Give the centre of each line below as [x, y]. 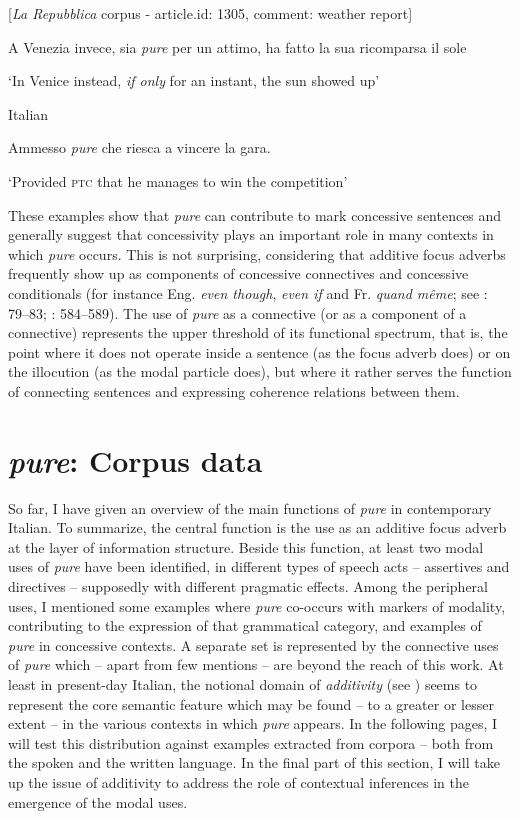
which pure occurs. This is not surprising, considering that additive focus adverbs [257, 253]
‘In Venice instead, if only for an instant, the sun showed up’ [194, 80]
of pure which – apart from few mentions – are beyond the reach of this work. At [256, 664]
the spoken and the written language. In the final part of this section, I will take [254, 762]
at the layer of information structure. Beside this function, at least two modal [246, 546]
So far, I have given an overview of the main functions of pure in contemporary [250, 507]
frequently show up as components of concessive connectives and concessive [238, 273]
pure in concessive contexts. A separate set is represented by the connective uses [253, 644]
